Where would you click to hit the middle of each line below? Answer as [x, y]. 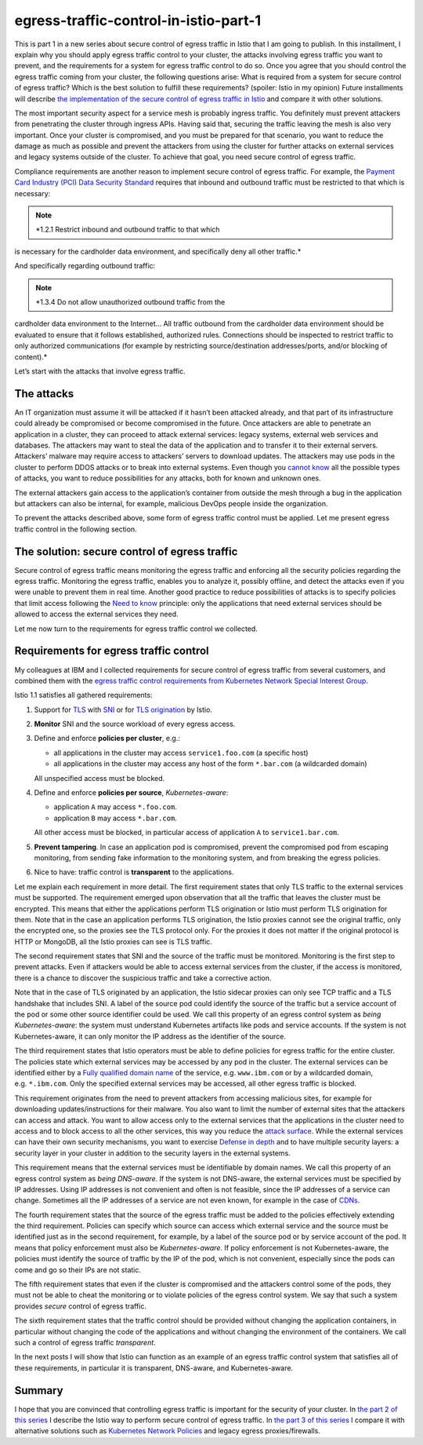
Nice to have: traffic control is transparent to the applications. [134, 872]
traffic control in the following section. [76, 529]
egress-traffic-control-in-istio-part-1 [138, 20]
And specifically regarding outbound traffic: [85, 266]
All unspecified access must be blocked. [99, 778]
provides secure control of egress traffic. [80, 1306]
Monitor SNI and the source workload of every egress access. [135, 724]
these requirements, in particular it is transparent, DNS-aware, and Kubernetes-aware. [154, 1368]
